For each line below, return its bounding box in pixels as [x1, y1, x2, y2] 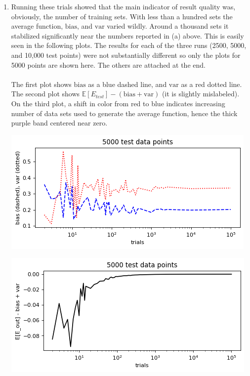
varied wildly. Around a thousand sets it [107, 21, 229, 31]
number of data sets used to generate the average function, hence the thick [11, 108, 238, 118]
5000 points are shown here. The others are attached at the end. [11, 59, 206, 70]
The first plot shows [11, 79, 72, 89]
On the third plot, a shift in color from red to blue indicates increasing [11, 98, 225, 108]
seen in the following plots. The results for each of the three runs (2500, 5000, [11, 40, 247, 50]
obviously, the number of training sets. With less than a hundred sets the [11, 11, 233, 21]
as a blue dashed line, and [88, 79, 167, 89]
